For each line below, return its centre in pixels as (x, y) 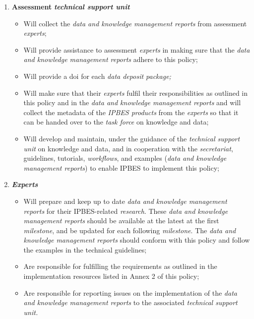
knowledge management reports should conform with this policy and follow (137, 240)
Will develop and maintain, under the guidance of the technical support (132, 138)
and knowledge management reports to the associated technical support (130, 302)
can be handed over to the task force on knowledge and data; (116, 122)
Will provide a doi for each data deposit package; (97, 76)
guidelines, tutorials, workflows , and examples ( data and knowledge (125, 158)
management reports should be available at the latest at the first (121, 221)
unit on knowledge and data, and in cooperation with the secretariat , (128, 148)
